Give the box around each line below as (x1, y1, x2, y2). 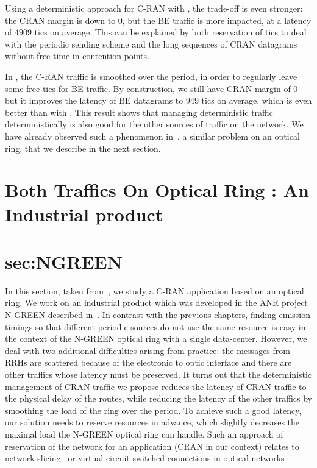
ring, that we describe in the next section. (5, 141, 161, 154)
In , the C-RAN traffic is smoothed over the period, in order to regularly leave (5, 69, 297, 82)
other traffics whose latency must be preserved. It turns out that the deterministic (5, 367, 312, 380)
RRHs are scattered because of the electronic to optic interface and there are (5, 356, 292, 369)
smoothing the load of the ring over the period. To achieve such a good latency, (5, 403, 302, 416)
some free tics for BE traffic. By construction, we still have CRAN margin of (5, 82, 291, 94)
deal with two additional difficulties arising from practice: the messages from (5, 344, 290, 356)
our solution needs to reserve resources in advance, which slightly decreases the (5, 416, 300, 428)
